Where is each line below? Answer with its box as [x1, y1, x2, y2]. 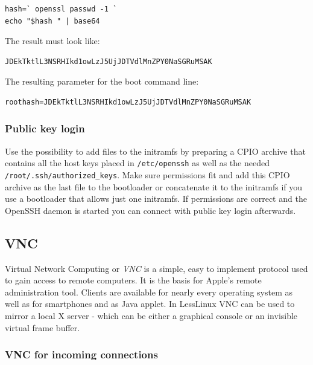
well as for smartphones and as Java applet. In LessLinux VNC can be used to [5, 297, 295, 310]
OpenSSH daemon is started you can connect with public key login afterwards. [5, 204, 296, 216]
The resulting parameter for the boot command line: [5, 75, 199, 88]
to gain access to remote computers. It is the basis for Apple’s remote [5, 274, 262, 286]
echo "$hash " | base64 [5, 16, 100, 25]
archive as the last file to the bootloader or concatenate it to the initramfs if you [5, 180, 303, 193]
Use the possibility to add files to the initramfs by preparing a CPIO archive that [5, 144, 306, 157]
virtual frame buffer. [5, 321, 80, 334]
